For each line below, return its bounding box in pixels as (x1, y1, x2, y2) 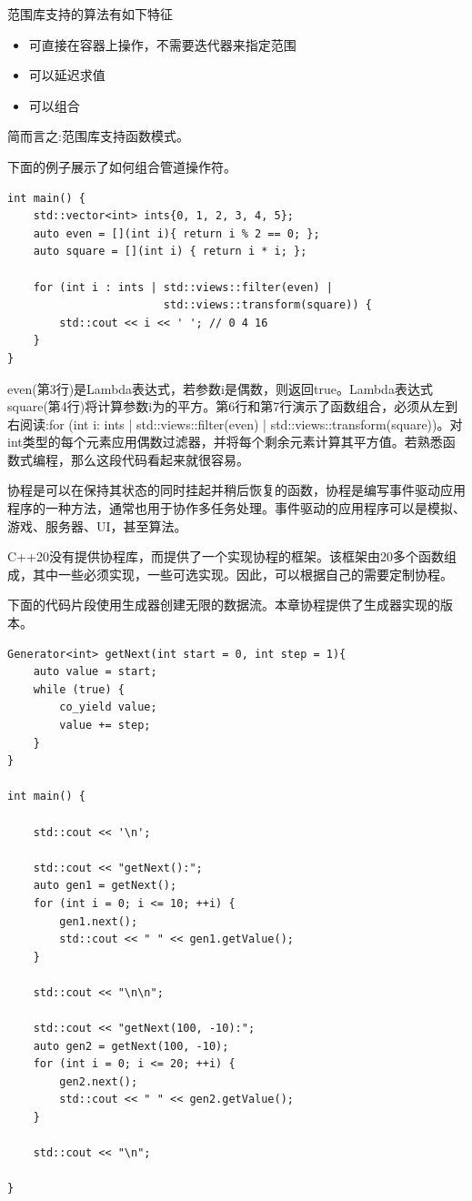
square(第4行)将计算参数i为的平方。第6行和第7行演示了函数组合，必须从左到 (7, 397, 458, 416)
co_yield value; (59, 701, 157, 714)
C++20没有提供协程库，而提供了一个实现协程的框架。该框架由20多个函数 (7, 547, 444, 566)
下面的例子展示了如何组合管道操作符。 (7, 156, 236, 176)
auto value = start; (33, 665, 157, 679)
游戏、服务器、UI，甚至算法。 (7, 516, 187, 535)
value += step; (59, 719, 151, 732)
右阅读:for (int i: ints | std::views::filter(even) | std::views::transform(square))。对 (7, 414, 463, 433)
